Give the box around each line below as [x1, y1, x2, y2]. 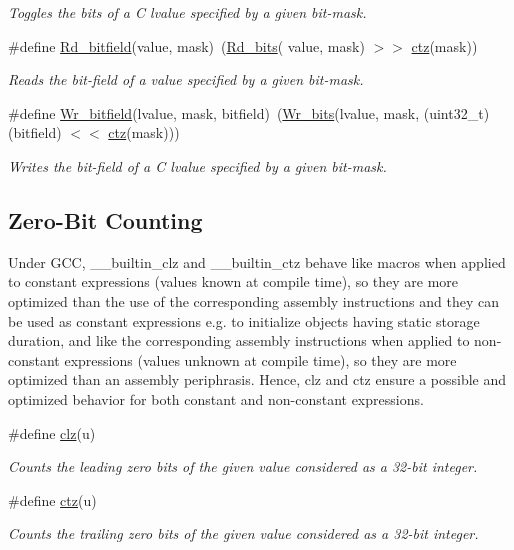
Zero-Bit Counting [8, 204, 203, 235]
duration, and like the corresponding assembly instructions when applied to [8, 330, 470, 351]
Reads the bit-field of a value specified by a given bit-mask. [8, 69, 364, 90]
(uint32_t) [423, 102, 490, 123]
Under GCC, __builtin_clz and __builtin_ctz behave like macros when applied [8, 251, 506, 272]
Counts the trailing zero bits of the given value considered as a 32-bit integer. [8, 523, 479, 544]
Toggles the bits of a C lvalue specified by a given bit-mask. [8, 2, 367, 22]
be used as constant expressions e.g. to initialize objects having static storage [8, 310, 480, 331]
